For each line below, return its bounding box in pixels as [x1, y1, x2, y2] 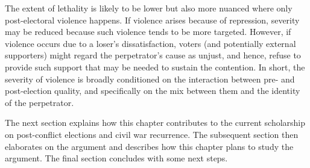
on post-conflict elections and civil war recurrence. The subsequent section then [5, 128, 299, 140]
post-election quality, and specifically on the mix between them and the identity [5, 84, 300, 97]
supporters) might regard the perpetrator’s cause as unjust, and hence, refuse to [5, 49, 301, 61]
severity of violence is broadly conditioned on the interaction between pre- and [5, 72, 295, 85]
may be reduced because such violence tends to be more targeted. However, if [5, 25, 291, 38]
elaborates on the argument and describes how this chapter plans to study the [5, 140, 294, 152]
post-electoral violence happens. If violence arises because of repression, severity [5, 13, 300, 26]
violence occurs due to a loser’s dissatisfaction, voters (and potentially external [5, 37, 296, 49]
